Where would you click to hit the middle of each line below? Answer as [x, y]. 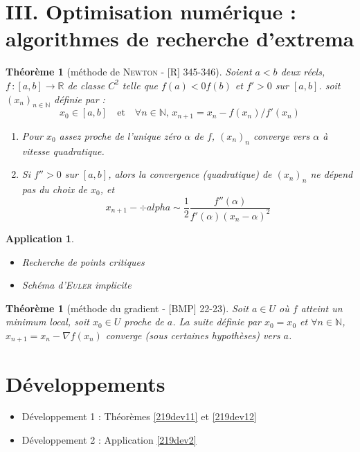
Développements [85, 383]
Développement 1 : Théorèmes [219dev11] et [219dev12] [139, 416]
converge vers [281, 135]
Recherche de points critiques [83, 261]
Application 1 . [40, 238]
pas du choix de [54, 189]
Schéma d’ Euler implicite [76, 285]
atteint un [322, 308]
